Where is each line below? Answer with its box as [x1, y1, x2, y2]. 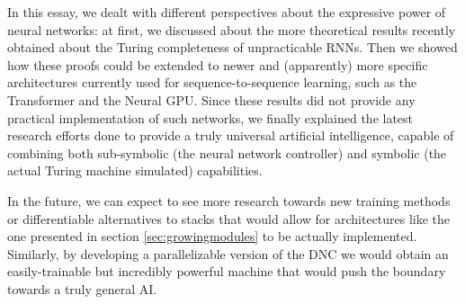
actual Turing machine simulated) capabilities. [7, 161, 263, 180]
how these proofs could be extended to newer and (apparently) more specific [7, 55, 428, 74]
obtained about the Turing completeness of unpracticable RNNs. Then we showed [7, 38, 458, 57]
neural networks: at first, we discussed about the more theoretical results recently [7, 20, 456, 39]
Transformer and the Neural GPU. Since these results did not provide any [7, 90, 416, 109]
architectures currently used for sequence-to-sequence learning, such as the [7, 73, 417, 92]
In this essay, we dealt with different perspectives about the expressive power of [7, 3, 446, 21]
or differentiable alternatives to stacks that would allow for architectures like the [7, 209, 451, 228]
